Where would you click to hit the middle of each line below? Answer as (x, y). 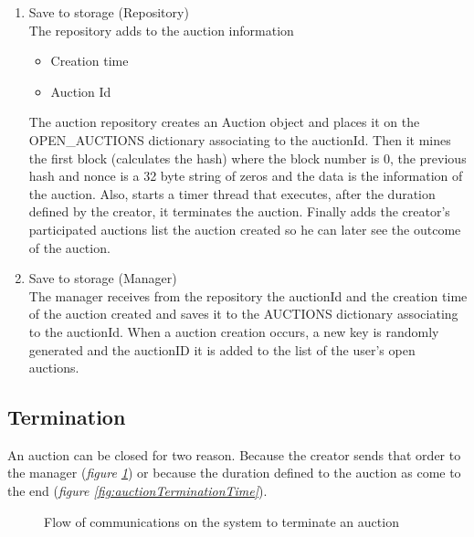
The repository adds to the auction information (161, 30)
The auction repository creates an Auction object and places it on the (224, 122)
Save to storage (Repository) (109, 12)
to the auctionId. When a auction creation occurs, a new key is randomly (234, 331)
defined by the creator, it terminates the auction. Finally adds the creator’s (239, 211)
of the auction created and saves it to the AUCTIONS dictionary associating (243, 314)
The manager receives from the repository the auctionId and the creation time (248, 295)
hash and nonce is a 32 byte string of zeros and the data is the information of (246, 176)
